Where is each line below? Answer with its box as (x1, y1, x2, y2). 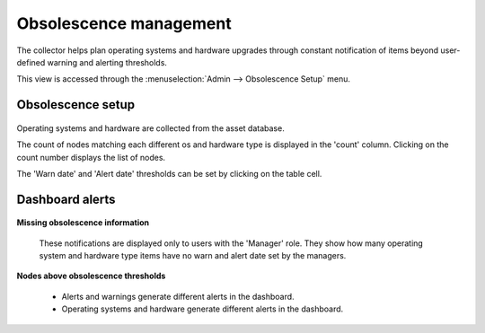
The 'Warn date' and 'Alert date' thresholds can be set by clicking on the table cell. (16, 168, 322, 179)
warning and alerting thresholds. (47, 57, 168, 67)
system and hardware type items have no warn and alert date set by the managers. (39, 250, 347, 261)
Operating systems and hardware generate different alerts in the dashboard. (61, 303, 344, 314)
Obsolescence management (16, 13, 233, 33)
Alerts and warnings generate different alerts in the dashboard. (61, 291, 295, 302)
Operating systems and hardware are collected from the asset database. (16, 122, 285, 134)
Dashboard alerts (16, 191, 116, 206)
